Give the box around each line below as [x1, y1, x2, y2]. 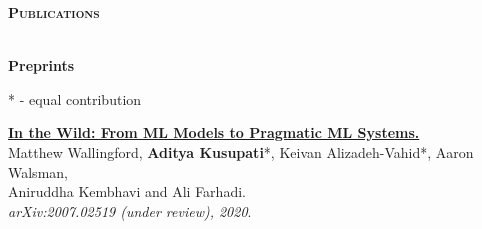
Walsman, [8, 161, 68, 182]
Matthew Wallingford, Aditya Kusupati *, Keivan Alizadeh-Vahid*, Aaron [8, 141, 474, 162]
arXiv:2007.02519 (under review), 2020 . [8, 200, 252, 221]
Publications [8, 2, 100, 22]
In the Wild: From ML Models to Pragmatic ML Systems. [8, 122, 420, 143]
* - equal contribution [8, 88, 142, 109]
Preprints [8, 55, 75, 76]
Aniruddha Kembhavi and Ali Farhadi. [8, 181, 246, 202]
